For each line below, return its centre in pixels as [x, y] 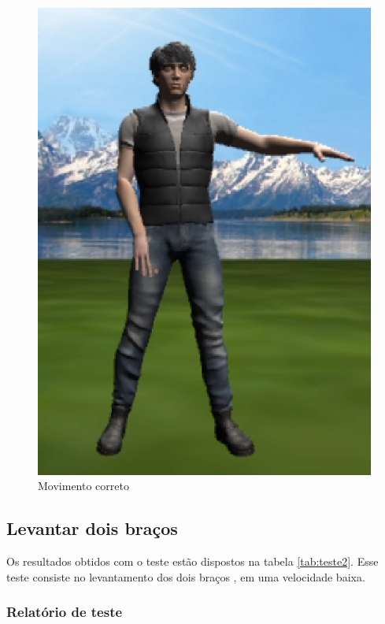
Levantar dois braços [92, 528]
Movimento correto [83, 486]
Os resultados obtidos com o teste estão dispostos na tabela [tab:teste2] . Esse [192, 561]
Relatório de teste [65, 612]
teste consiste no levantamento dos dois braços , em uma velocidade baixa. [186, 576]
